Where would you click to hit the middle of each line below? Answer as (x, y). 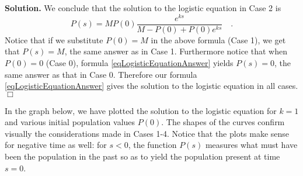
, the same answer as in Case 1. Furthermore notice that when (176, 51)
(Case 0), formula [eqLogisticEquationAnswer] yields (140, 62)
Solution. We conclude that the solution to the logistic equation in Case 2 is (143, 8)
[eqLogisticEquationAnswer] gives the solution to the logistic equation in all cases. (151, 86)
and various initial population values (70, 122)
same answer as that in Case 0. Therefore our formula (101, 74)
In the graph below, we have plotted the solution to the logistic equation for (141, 110)
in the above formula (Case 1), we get (218, 39)
